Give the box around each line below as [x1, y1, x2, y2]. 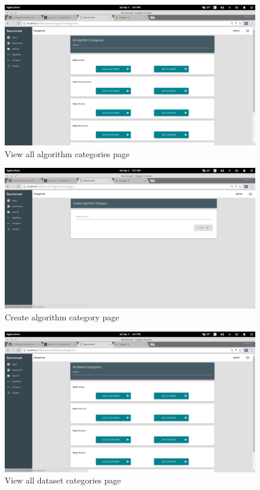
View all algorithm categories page [5, 147, 130, 160]
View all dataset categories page [5, 474, 121, 486]
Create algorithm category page [5, 310, 119, 323]
